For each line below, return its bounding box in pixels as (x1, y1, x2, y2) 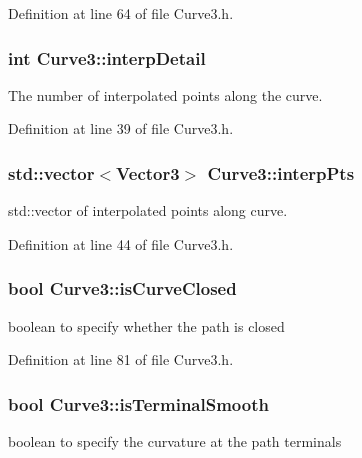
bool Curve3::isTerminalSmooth (8, 391, 269, 416)
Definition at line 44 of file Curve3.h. (8, 233, 234, 254)
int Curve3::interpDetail (8, 45, 206, 70)
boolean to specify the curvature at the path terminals (8, 431, 342, 452)
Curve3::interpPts (207, 160, 355, 185)
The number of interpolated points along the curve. (8, 84, 323, 105)
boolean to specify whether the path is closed (8, 315, 285, 336)
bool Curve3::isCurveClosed (8, 276, 237, 301)
